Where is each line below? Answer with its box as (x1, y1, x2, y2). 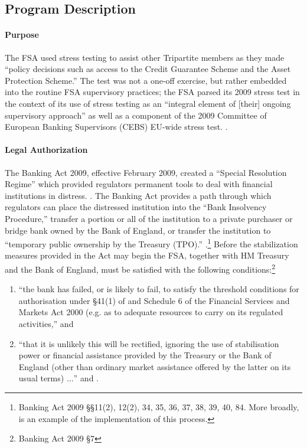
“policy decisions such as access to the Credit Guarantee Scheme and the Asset (5, 63, 291, 75)
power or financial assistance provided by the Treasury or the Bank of (18, 349, 272, 361)
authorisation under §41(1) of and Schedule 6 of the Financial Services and (18, 294, 290, 306)
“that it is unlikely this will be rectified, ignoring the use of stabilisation (18, 337, 279, 349)
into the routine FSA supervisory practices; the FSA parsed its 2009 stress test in (5, 86, 300, 98)
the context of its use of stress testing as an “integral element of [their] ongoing (5, 97, 291, 109)
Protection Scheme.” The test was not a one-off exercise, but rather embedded (5, 74, 287, 86)
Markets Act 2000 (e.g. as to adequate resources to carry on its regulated (18, 306, 283, 318)
